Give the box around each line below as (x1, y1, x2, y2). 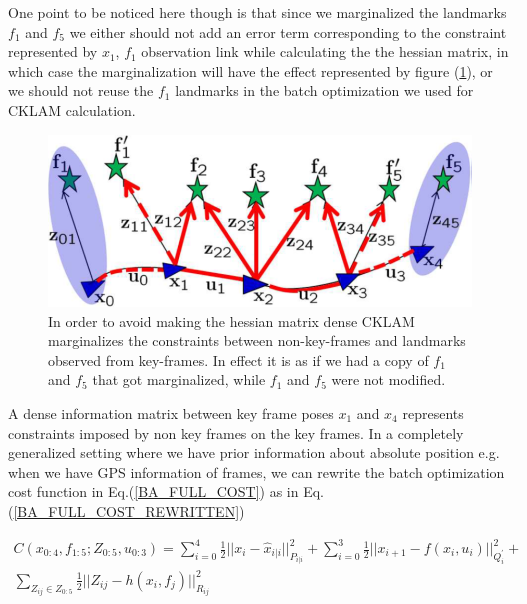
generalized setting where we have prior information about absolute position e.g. (8, 442, 500, 463)
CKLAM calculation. (8, 99, 136, 120)
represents (402, 402, 464, 423)
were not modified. (331, 369, 446, 390)
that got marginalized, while (92, 369, 266, 390)
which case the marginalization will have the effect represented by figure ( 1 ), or (8, 60, 493, 81)
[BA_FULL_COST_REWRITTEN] (13, 500, 240, 521)
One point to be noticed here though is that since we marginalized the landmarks (8, 2, 507, 22)
